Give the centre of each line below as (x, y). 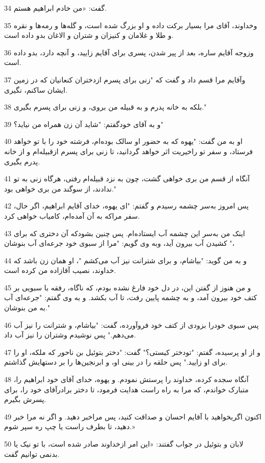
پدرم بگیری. (22, 161)
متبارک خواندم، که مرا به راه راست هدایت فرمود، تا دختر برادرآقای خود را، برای (127, 389)
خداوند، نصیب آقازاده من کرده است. (60, 270)
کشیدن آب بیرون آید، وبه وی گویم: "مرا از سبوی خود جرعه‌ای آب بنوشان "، (119, 243)
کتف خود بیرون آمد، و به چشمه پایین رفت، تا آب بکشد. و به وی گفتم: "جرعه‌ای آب (131, 297)
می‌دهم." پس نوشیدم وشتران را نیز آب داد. (70, 335)
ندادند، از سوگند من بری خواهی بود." (60, 188)
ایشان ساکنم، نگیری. (36, 89)
